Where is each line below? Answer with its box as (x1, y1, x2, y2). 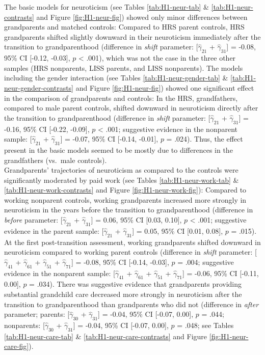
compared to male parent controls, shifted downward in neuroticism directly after (4, 102, 258, 113)
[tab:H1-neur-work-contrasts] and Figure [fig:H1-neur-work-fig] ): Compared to (4, 184, 247, 195)
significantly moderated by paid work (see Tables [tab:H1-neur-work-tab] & (4, 174, 239, 185)
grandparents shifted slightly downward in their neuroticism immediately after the (4, 31, 261, 42)
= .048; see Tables (177, 320, 234, 331)
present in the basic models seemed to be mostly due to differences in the (4, 144, 233, 155)
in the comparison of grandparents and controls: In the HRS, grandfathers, (4, 92, 238, 103)
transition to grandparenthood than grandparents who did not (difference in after (4, 298, 259, 309)
